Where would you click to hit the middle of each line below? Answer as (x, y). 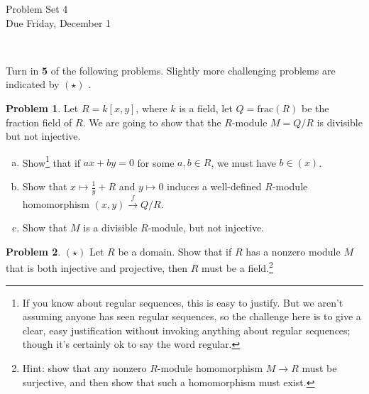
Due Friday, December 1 (59, 22)
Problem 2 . (33, 251)
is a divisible (110, 228)
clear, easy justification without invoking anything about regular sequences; (186, 330)
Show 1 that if (51, 161)
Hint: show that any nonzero (84, 368)
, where (152, 108)
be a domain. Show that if (175, 251)
